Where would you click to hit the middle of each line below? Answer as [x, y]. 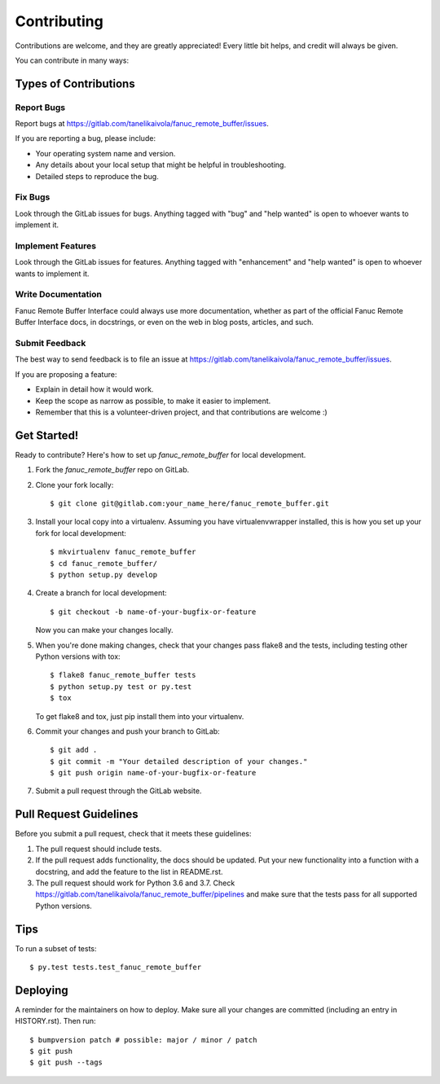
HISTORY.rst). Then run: [55, 1021]
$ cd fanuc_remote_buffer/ [104, 563]
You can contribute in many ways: [72, 60]
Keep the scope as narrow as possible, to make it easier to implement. [153, 401]
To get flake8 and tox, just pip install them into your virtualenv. [140, 716]
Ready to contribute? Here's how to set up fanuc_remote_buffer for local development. [161, 454]
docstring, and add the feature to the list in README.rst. [129, 871]
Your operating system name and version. [106, 153]
